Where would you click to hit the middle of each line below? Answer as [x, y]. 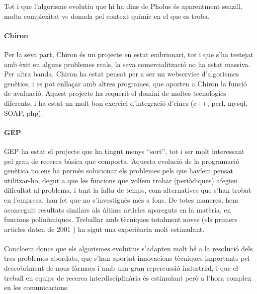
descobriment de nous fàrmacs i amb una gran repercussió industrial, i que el [121, 268]
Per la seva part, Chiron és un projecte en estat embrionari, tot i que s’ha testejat [129, 54]
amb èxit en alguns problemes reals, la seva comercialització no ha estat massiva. [127, 64]
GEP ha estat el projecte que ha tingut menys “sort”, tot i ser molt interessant [124, 151]
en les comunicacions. [37, 287]
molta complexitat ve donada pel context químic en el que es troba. [107, 16]
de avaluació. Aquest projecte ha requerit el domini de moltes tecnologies [115, 93]
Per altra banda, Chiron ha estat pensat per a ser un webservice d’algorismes [122, 74]
